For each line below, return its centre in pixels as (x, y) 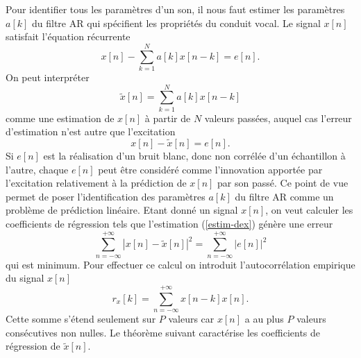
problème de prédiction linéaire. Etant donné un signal (122, 210)
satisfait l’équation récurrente (68, 36)
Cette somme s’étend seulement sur (81, 319)
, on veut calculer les (309, 210)
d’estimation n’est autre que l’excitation (91, 131)
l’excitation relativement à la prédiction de (96, 183)
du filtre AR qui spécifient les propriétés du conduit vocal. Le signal (176, 23)
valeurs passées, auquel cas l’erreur (278, 118)
